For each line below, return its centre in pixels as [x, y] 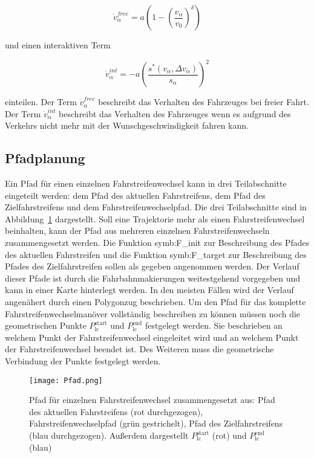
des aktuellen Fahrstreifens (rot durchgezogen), [116, 411]
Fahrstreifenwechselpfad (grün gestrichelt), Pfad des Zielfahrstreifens [156, 423]
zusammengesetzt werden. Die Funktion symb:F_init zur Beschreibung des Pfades [157, 243]
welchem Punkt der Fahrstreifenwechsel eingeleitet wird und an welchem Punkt [152, 337]
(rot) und [229, 435]
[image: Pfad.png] [66, 380]
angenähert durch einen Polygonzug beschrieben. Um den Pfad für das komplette [155, 302]
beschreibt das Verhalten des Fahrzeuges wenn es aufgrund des [175, 113]
